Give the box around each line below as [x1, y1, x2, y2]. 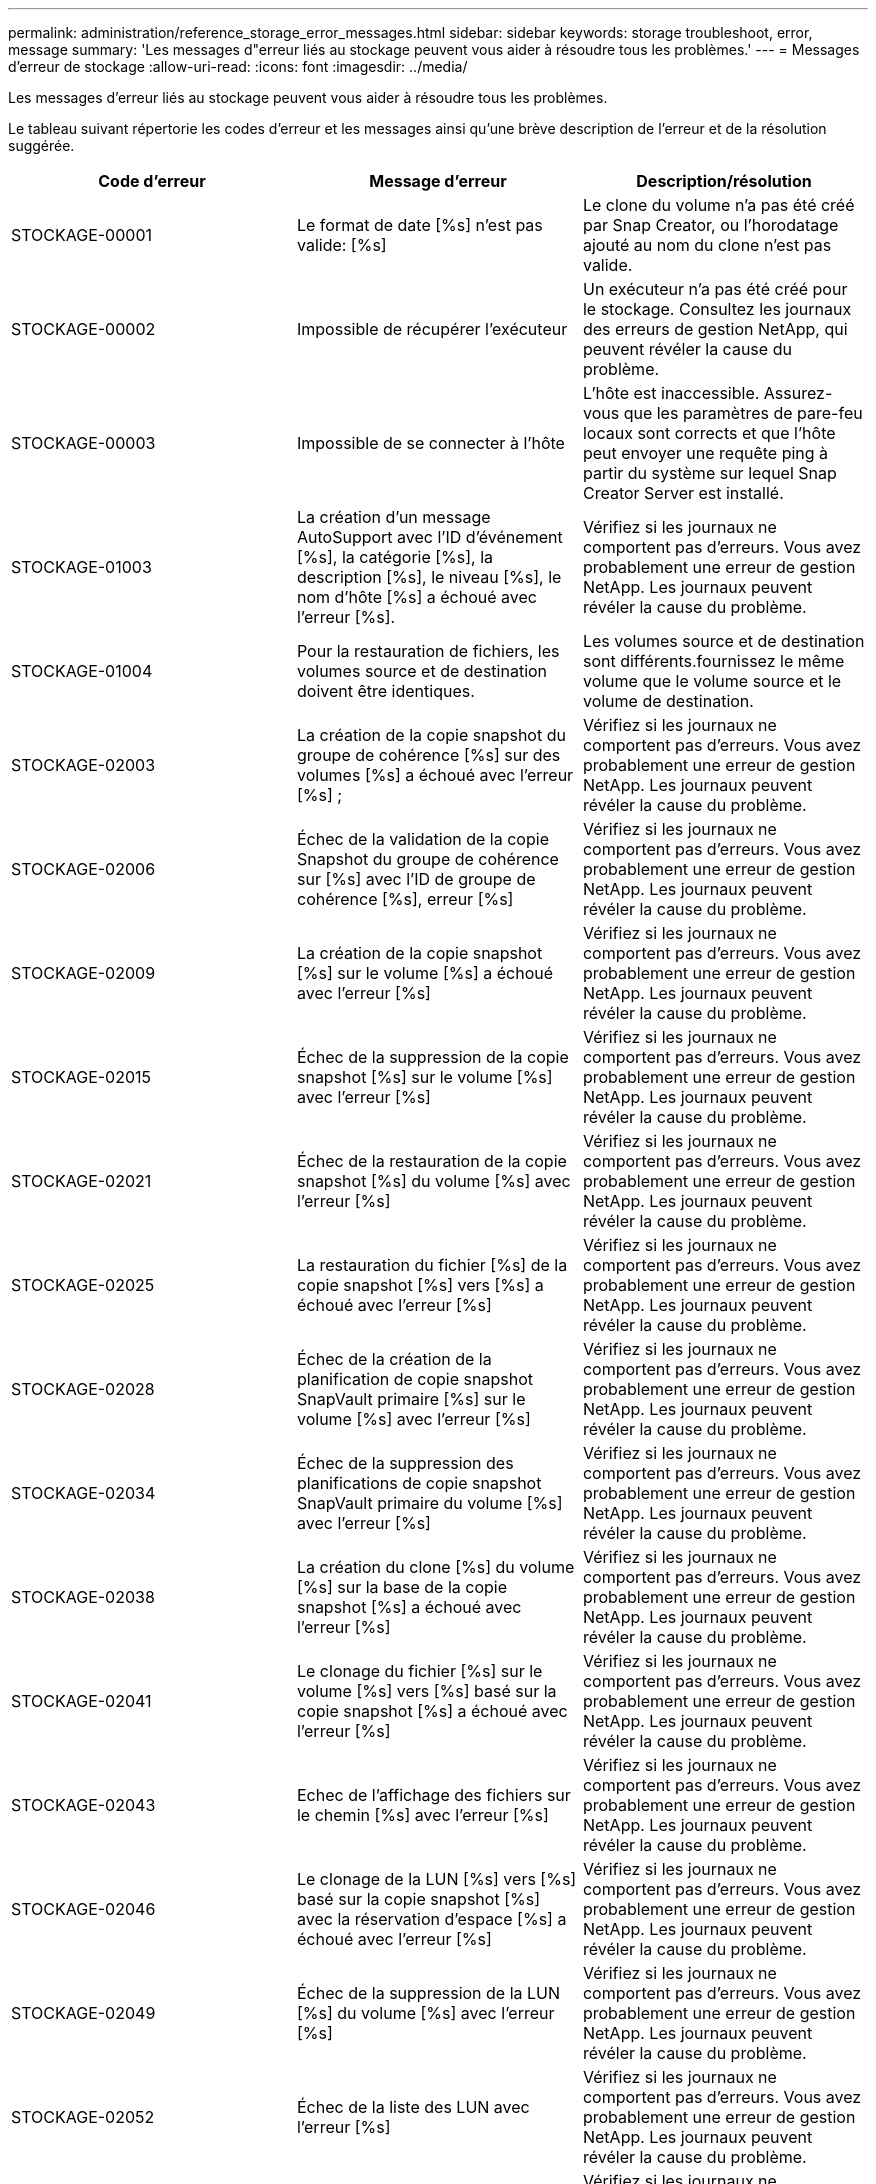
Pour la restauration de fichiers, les [296, 641, 560, 661]
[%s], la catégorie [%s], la [296, 547, 494, 567]
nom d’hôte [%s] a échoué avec [296, 587, 537, 607]
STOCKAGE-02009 [11, 963, 156, 983]
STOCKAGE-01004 [11, 661, 153, 681]
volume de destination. [582, 691, 754, 711]
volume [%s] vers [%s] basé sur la [296, 1681, 557, 1701]
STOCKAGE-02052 [11, 2107, 155, 2127]
